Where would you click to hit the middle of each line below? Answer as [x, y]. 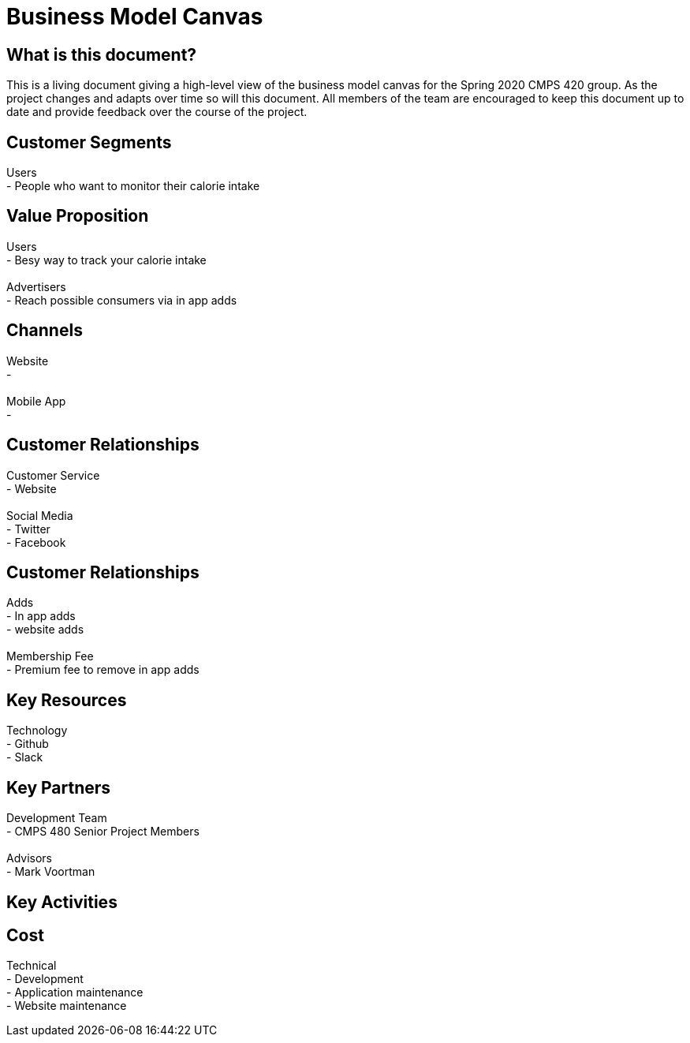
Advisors [30, 858]
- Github [28, 744]
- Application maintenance [75, 993]
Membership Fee [50, 656]
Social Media [40, 515]
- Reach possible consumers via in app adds [122, 300]
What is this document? [102, 54]
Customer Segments [89, 142]
